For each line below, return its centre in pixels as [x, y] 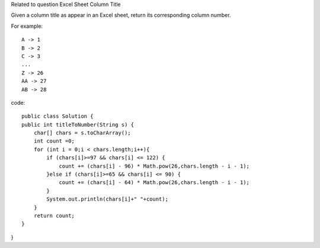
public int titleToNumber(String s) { [78, 125]
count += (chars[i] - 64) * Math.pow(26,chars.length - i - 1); [154, 183]
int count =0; [54, 141]
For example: [27, 26]
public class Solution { [57, 116]
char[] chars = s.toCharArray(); [82, 133]
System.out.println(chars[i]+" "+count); [108, 199]
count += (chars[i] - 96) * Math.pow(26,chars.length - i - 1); [154, 166]
